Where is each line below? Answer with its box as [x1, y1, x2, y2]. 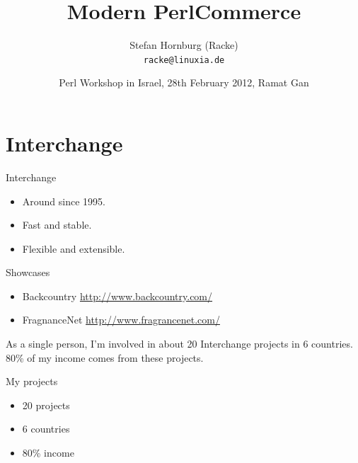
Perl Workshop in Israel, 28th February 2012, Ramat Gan [59, 75, 309, 90]
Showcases [6, 265, 50, 280]
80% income [22, 445, 74, 460]
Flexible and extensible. [22, 241, 125, 256]
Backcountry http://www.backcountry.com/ [22, 288, 213, 303]
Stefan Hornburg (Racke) [129, 38, 238, 52]
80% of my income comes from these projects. [6, 350, 204, 365]
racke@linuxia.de [143, 55, 225, 65]
